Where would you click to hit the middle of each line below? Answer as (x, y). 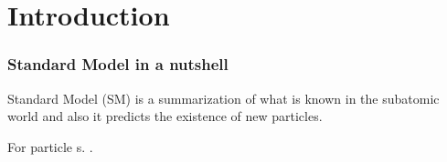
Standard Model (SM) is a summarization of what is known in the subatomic (223, 98)
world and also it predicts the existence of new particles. (165, 116)
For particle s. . (50, 146)
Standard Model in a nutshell (118, 64)
